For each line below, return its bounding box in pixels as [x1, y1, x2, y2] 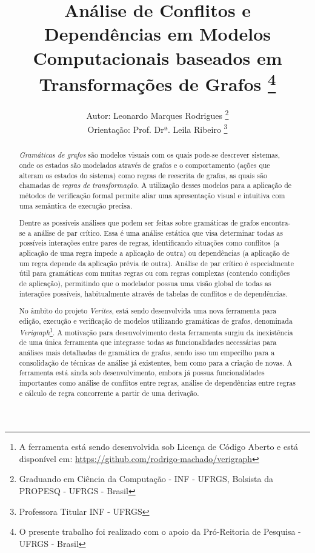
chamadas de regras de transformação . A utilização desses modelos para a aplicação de [19, 180, 292, 190]
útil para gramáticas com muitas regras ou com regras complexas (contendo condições [19, 268, 290, 278]
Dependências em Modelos [44, 21, 271, 46]
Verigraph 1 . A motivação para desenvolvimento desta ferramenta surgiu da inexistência [19, 325, 293, 337]
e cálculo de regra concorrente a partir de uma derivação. [19, 387, 199, 398]
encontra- [261, 218, 291, 228]
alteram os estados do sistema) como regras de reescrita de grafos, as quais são [19, 170, 267, 180]
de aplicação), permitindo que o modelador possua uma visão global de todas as [19, 278, 271, 289]
